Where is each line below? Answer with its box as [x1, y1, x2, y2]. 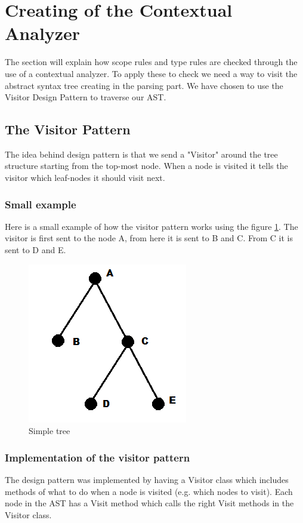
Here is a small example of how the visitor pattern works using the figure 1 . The [5, 220, 298, 232]
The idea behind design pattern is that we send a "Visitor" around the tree [5, 147, 278, 160]
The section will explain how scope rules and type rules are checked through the [5, 56, 298, 68]
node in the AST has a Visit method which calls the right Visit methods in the [5, 497, 294, 509]
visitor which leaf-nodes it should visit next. [5, 171, 165, 184]
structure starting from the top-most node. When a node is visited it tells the [5, 159, 288, 172]
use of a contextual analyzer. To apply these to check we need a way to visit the [5, 67, 298, 79]
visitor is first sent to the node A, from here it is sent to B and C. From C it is [5, 232, 293, 244]
